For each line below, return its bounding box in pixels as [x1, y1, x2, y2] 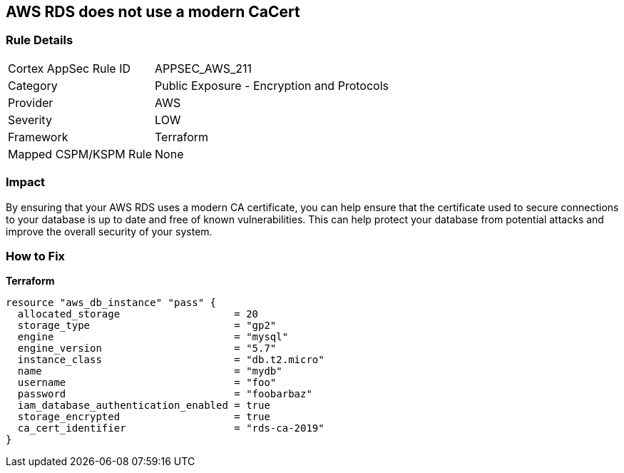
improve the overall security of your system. [6, 225, 213, 238]
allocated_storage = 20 [17, 308, 259, 320]
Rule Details [6, 33, 73, 48]
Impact [6, 175, 46, 190]
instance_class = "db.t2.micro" [17, 354, 324, 366]
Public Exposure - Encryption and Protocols [155, 78, 389, 93]
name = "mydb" [17, 365, 282, 377]
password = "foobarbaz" [17, 388, 312, 400]
